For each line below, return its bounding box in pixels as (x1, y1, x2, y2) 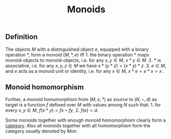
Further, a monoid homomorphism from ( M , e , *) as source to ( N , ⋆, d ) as (5, 96, 158, 103)
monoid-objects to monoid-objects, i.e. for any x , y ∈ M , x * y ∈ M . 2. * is (5, 57, 161, 63)
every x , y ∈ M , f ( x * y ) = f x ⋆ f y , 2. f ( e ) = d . (5, 107, 99, 113)
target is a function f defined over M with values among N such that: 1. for (5, 102, 161, 108)
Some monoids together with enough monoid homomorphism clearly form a (5, 117, 166, 124)
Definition (5, 32, 37, 42)
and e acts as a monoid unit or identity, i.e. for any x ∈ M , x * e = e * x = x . (5, 68, 164, 74)
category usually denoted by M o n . (5, 128, 78, 134)
